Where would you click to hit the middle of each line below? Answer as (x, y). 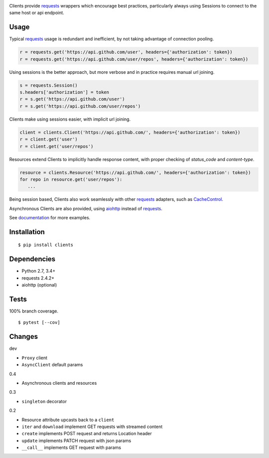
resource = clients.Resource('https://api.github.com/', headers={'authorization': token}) (135, 172)
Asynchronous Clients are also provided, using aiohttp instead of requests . (86, 208)
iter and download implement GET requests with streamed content (92, 427)
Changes (24, 337)
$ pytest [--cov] (39, 322)
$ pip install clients (46, 245)
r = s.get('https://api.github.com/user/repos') (80, 106)
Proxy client (34, 358)
